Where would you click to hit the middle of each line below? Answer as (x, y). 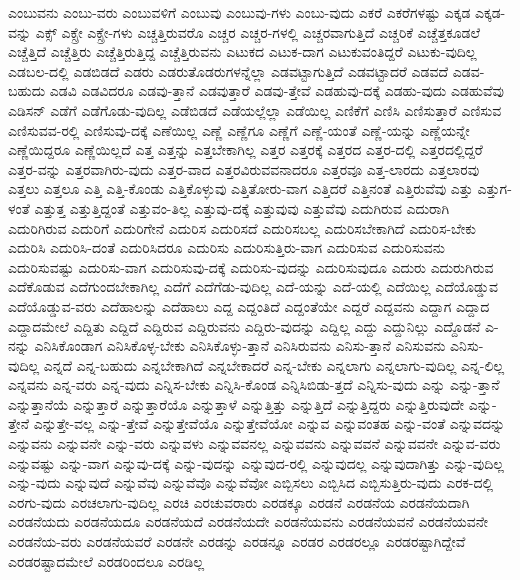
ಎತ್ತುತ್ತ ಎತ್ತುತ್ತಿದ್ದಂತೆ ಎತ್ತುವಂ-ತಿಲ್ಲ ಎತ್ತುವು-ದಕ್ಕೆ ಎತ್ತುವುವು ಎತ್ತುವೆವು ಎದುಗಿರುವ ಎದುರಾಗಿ (242, 207)
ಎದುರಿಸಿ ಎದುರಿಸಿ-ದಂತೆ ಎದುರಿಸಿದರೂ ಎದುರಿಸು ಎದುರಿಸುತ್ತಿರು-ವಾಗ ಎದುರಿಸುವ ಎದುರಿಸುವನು (227, 247)
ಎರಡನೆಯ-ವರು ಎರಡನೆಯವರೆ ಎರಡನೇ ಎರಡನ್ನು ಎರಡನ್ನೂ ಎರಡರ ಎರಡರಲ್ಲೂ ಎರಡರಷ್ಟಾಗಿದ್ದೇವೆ (237, 541)
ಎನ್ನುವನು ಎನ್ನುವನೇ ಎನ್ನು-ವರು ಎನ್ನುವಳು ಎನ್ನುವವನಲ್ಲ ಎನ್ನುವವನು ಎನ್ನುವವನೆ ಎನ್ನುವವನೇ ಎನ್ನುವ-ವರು (254, 443)
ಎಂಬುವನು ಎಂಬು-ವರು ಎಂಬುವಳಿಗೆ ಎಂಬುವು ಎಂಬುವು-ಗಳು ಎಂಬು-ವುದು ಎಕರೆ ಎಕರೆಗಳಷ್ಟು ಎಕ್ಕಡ (239, 12)
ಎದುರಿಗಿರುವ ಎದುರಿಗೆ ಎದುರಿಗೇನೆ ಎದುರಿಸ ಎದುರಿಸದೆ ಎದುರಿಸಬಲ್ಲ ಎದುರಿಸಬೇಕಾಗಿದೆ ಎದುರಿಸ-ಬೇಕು (242, 227)
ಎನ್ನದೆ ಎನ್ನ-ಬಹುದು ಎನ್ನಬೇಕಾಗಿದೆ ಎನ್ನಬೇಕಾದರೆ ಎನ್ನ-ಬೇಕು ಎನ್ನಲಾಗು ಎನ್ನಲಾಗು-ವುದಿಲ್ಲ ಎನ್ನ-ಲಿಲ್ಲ (274, 364)
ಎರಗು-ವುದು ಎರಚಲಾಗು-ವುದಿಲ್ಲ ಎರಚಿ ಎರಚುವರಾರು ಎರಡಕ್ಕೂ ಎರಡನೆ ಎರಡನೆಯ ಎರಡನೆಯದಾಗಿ (239, 501)
